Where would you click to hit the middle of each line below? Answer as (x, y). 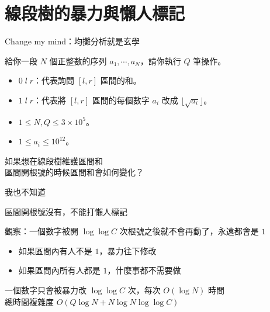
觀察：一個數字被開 (41, 231)
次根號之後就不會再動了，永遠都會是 (189, 231)
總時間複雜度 (29, 301)
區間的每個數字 (121, 100)
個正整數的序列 (78, 60)
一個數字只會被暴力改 (46, 290)
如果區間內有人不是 (55, 250)
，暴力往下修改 (128, 250)
